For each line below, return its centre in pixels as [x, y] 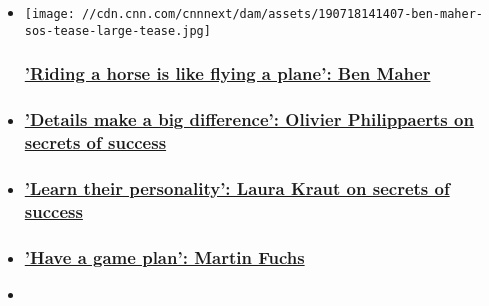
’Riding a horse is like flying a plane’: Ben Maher [227, 73]
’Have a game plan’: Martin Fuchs [164, 256]
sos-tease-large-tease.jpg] [117, 30]
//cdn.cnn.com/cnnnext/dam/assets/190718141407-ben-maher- [282, 14]
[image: [49, 14]
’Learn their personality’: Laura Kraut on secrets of [237, 187]
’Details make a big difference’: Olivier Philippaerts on [249, 119]
